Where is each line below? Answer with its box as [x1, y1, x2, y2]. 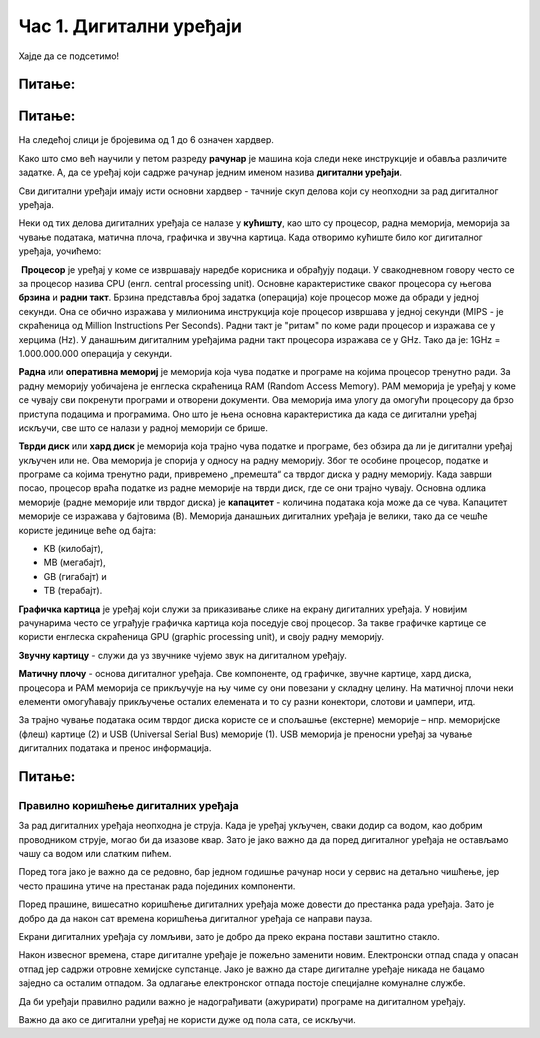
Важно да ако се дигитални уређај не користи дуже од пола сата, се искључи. [18, 1013, 356, 1025]
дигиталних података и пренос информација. [18, 742, 212, 754]
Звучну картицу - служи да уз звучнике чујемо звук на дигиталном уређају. [18, 649, 347, 661]
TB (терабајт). [43, 585, 103, 597]
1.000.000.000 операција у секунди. [18, 347, 173, 359]
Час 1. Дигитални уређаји [18, 15, 242, 37]
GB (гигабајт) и [43, 570, 107, 582]
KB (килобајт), [43, 543, 104, 555]
